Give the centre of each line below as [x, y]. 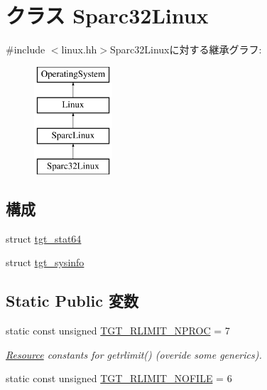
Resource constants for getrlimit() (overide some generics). [134, 354]
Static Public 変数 [72, 301]
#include [26, 49]
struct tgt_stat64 [44, 238]
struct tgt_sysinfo [45, 262]
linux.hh [79, 49]
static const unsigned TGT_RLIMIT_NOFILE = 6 [119, 378]
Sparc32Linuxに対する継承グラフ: [186, 49]
